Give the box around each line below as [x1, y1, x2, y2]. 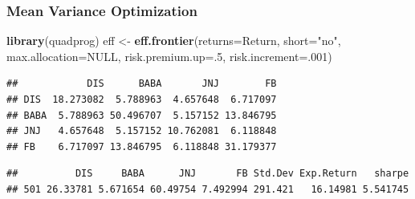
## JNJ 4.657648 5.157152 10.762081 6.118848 [6, 125, 277, 137]
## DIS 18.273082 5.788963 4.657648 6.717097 [6, 94, 277, 105]
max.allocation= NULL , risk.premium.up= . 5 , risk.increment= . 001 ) [6, 47, 332, 64]
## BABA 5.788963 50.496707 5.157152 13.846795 [6, 109, 277, 121]
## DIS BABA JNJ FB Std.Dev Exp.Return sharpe [6, 168, 409, 180]
